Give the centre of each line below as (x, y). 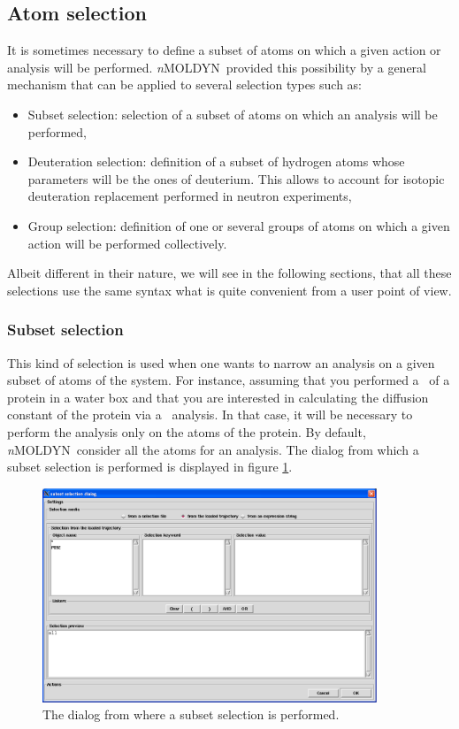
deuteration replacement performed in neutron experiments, (190, 196)
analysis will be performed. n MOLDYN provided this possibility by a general (217, 67)
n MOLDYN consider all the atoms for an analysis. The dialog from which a (213, 449)
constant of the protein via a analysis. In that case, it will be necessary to (210, 414)
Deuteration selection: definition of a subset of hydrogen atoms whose (216, 161)
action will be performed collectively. (127, 243)
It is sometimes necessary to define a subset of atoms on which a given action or (224, 50)
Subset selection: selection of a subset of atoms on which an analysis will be (233, 114)
